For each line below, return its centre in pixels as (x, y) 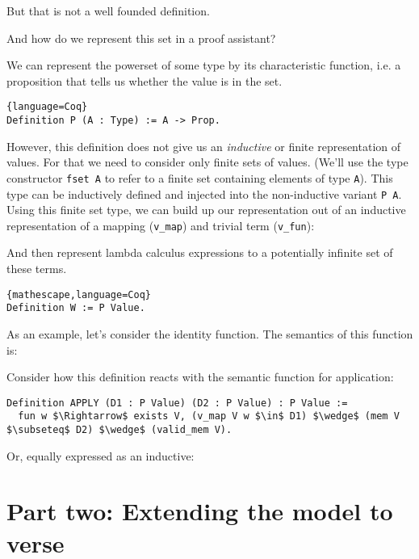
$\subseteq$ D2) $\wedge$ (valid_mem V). (119, 430)
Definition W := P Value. (76, 308)
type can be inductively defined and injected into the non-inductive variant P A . (204, 193)
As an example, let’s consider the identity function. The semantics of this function (210, 333)
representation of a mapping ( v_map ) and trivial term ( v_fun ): (161, 225)
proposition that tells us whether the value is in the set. (145, 80)
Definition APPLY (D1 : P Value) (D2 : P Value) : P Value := (177, 403)
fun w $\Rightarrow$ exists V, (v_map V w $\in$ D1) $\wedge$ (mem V (209, 416)
